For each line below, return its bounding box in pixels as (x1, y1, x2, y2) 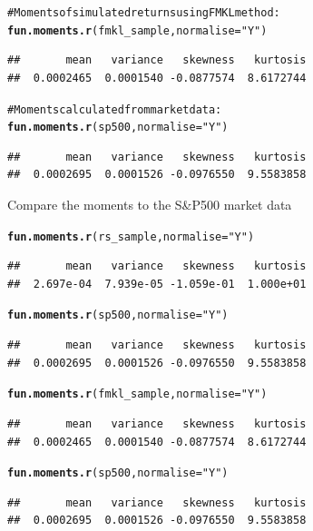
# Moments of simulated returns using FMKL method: (7, 6, 280, 19)
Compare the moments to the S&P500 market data (7, 195, 292, 213)
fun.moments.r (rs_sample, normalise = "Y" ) (7, 230, 255, 243)
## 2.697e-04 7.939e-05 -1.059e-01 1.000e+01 (7, 277, 307, 290)
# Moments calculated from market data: (7, 103, 222, 116)
